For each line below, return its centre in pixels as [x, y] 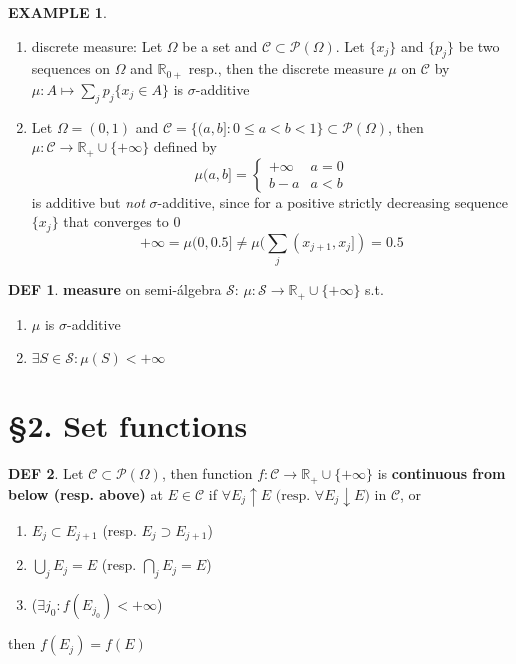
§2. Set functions [128, 425]
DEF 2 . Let [46, 473]
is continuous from [441, 473]
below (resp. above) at [85, 493]
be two [479, 45]
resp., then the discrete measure [286, 68]
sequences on [71, 68]
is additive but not [88, 201]
